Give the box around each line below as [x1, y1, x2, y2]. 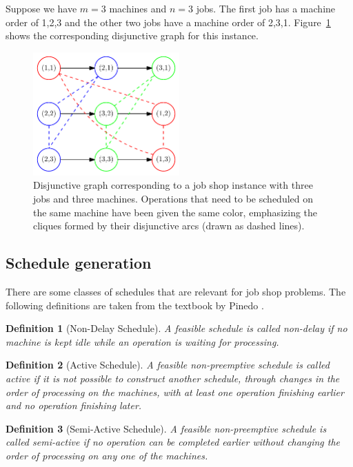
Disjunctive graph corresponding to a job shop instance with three [33, 178, 313, 192]
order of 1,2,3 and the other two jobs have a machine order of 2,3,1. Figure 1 [6, 14, 331, 29]
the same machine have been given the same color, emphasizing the [33, 205, 318, 219]
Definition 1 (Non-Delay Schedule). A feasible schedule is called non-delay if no [6, 321, 347, 335]
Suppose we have [6, 1, 77, 15]
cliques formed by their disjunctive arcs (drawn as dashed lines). [33, 218, 305, 233]
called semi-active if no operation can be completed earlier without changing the [6, 435, 341, 449]
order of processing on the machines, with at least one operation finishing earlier [6, 384, 344, 399]
